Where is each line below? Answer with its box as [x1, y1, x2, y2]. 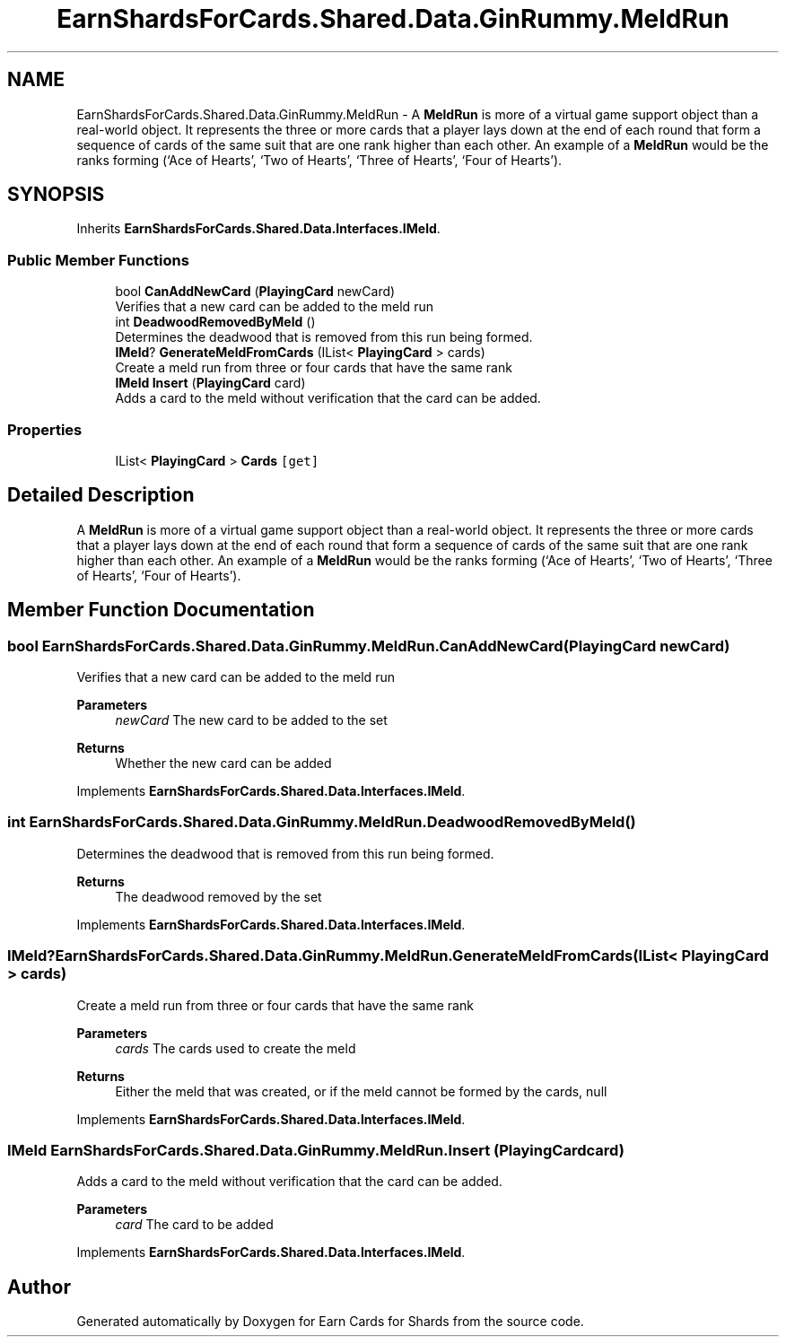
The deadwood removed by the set [115, 888, 322, 904]
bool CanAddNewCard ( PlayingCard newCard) [115, 284, 396, 300]
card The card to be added [115, 1217, 274, 1233]
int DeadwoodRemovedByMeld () [115, 314, 316, 330]
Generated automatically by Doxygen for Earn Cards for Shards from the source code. [76, 1313, 584, 1330]
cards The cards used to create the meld [115, 1040, 356, 1056]
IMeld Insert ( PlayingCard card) [115, 375, 306, 391]
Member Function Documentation [7, 598, 315, 622]
